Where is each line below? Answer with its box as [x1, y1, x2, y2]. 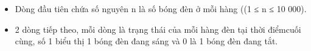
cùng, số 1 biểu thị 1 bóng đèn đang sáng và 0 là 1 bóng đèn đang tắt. [15, 35, 278, 47]
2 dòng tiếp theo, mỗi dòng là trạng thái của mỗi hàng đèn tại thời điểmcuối [15, 22, 301, 35]
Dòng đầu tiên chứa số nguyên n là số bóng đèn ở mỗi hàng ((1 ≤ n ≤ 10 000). [15, 2, 307, 15]
